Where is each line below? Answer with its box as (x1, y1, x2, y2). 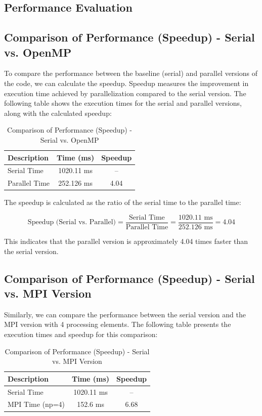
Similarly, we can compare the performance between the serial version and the (4, 309, 246, 319)
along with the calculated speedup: (4, 107, 112, 118)
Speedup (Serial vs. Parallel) (27, 219, 116, 226)
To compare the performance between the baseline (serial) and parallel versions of (4, 68, 258, 78)
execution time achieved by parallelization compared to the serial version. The (4, 88, 246, 98)
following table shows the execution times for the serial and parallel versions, (4, 98, 242, 108)
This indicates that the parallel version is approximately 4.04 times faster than (4, 235, 248, 246)
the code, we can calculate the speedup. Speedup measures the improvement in (4, 77, 249, 88)
